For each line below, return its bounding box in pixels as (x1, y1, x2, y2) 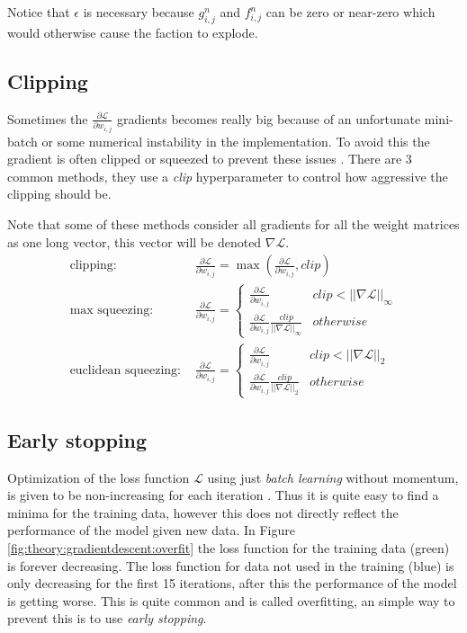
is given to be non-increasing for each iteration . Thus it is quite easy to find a (7, 486, 439, 504)
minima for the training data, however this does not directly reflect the (7, 503, 399, 522)
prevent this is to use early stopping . (7, 609, 207, 628)
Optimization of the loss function (7, 468, 190, 486)
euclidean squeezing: (69, 363, 181, 377)
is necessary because (83, 3, 194, 21)
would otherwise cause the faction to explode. (7, 22, 258, 41)
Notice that (7, 3, 70, 21)
